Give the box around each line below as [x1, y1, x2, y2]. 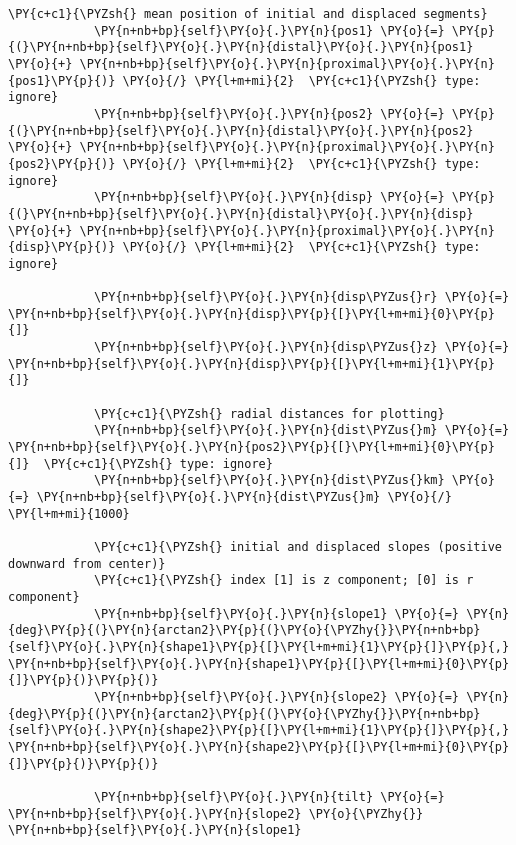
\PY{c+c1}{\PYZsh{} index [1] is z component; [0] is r [93, 573, 474, 588]
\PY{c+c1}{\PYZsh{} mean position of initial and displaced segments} [8, 7, 488, 21]
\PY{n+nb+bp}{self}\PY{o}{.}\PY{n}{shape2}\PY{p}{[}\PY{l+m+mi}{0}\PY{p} [8, 739, 510, 754]
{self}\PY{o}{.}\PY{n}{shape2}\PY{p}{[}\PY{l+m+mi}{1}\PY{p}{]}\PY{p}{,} [8, 723, 510, 738]
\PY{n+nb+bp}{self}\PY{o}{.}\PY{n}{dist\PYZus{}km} [93, 473, 445, 488]
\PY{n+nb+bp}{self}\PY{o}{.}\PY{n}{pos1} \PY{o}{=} [93, 23, 445, 38]
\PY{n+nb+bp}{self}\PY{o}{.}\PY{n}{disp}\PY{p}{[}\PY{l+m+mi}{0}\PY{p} [8, 306, 495, 321]
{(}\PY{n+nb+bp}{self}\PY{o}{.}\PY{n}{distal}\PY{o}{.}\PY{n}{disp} [8, 206, 474, 221]
